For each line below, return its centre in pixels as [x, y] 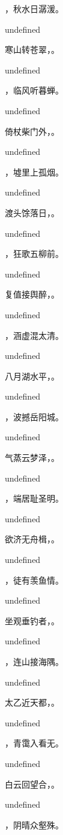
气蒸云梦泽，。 [32, 458]
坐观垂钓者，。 [32, 620]
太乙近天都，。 [32, 702]
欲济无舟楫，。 [32, 539]
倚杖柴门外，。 [32, 131]
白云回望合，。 [32, 784]
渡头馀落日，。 [32, 212]
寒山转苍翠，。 [32, 49]
